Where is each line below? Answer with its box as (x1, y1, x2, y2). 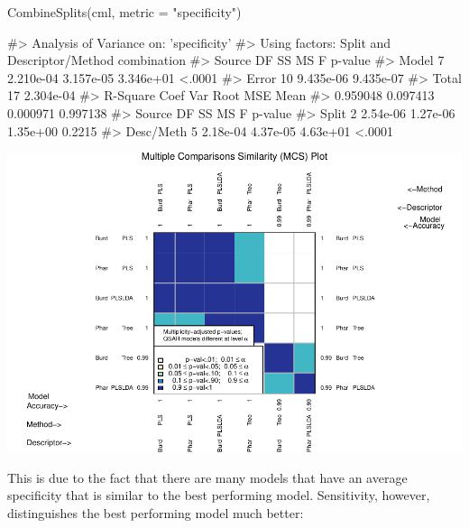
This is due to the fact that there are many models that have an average (7, 468, 408, 486)
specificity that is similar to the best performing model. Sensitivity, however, (7, 486, 430, 505)
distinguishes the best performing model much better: (7, 503, 304, 522)
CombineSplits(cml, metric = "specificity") (7, 3, 242, 21)
